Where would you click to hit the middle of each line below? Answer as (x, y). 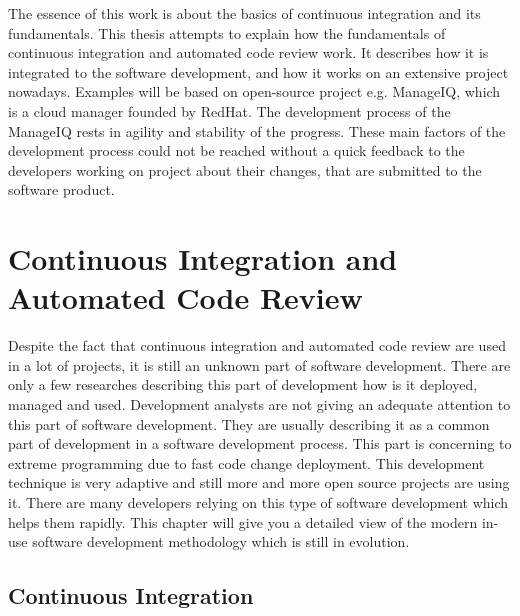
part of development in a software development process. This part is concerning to (260, 443)
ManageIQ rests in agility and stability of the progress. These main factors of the (257, 130)
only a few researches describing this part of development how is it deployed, (243, 384)
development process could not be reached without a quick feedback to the (236, 150)
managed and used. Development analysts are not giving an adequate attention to (259, 404)
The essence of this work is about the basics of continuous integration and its (244, 13)
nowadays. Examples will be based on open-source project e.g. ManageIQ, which (254, 91)
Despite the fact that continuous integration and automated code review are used (257, 345)
